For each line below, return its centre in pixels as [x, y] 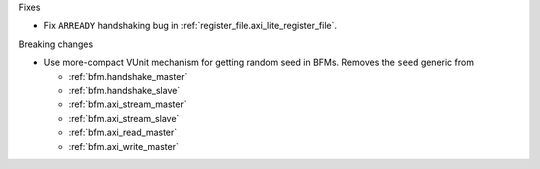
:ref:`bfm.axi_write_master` [123, 146]
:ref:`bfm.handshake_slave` [124, 90]
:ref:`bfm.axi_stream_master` [127, 104]
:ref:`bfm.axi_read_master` [123, 132]
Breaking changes [56, 44]
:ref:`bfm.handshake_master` [128, 76]
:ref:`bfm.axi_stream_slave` [124, 118]
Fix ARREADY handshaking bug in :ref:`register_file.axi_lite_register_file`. [190, 26]
